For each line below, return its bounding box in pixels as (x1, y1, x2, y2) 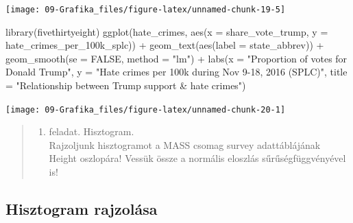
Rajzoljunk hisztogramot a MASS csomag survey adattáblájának (49, 137, 321, 152)
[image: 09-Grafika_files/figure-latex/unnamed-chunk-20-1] (5, 104, 286, 115)
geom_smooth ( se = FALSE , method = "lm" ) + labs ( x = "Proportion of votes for (5, 51, 348, 65)
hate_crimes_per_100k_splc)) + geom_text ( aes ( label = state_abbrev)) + (5, 38, 324, 52)
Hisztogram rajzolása (5, 198, 158, 220)
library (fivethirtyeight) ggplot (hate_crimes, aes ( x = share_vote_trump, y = (5, 24, 328, 38)
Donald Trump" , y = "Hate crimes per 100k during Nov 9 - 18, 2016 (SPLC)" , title (5, 64, 348, 79)
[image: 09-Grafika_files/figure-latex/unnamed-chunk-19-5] (5, 5, 286, 14)
